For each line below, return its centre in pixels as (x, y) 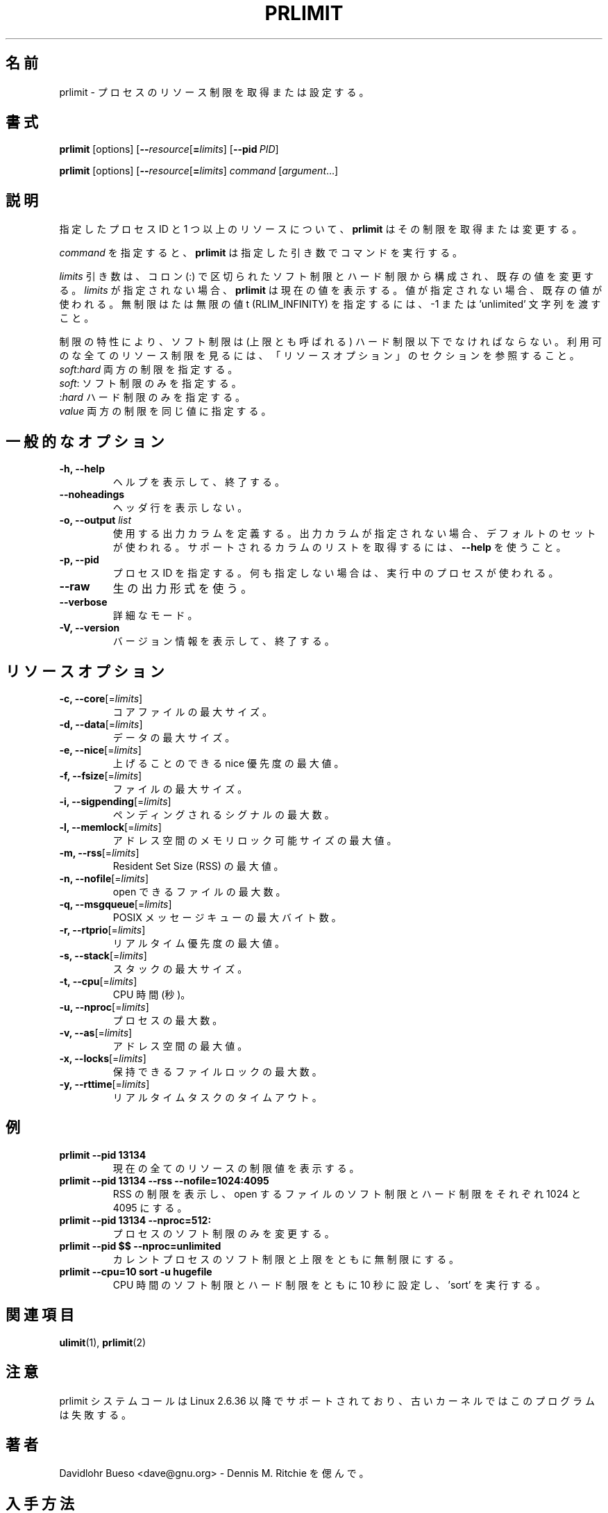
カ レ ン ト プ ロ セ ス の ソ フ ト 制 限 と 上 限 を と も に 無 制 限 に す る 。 (286, 1259)
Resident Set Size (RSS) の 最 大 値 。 (198, 866)
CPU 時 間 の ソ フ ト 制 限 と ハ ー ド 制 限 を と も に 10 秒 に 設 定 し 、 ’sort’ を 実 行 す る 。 (329, 1284)
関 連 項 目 (40, 1315)
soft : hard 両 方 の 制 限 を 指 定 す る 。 (149, 370)
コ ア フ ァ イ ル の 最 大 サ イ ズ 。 (193, 711)
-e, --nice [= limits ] (100, 750)
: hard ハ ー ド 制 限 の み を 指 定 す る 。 (152, 397)
